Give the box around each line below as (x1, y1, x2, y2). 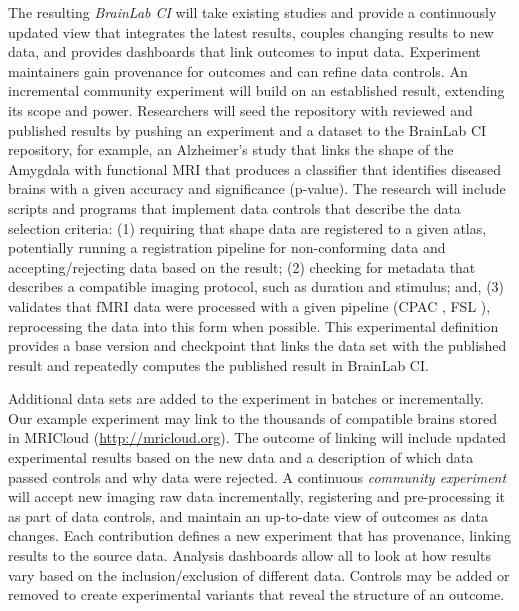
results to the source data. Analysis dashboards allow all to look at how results (8, 545, 492, 566)
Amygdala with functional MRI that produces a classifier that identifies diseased (8, 158, 502, 179)
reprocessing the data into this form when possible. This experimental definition (8, 315, 499, 336)
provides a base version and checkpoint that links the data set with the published (8, 335, 507, 356)
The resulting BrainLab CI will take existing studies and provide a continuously (8, 2, 497, 22)
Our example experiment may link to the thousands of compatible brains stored (8, 407, 497, 428)
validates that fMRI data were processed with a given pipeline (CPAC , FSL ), (8, 295, 491, 316)
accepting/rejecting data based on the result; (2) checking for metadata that (8, 256, 476, 277)
